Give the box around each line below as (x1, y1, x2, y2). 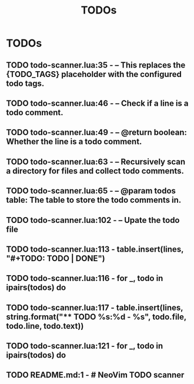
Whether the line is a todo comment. (6, 136, 142, 147)
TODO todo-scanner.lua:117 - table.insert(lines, (6, 302, 183, 312)
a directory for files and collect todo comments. (6, 166, 184, 176)
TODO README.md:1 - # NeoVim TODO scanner (6, 370, 185, 380)
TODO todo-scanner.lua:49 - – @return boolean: (6, 128, 187, 138)
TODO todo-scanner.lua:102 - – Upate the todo (6, 215, 180, 225)
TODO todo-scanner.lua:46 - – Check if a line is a (6, 98, 189, 108)
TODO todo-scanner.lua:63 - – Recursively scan (6, 156, 186, 166)
